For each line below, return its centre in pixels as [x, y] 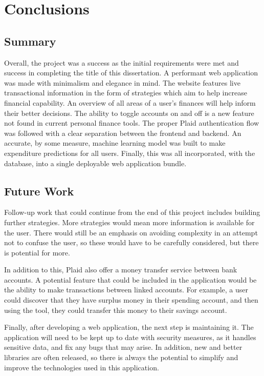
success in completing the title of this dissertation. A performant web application [131, 73]
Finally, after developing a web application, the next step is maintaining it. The [129, 327]
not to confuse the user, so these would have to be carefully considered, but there [131, 242]
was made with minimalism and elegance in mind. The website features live [122, 82]
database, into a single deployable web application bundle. [95, 163]
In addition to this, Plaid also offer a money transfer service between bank [121, 270]
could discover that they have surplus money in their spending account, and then [131, 300]
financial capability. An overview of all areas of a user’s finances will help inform [130, 102]
